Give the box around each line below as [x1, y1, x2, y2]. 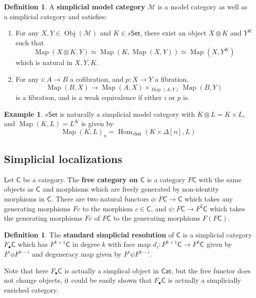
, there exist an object [140, 28, 207, 38]
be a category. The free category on [23, 174, 138, 184]
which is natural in [15, 57, 73, 67]
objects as [4, 184, 34, 194]
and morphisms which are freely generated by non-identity [42, 184, 219, 194]
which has [18, 239, 48, 249]
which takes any [184, 194, 233, 204]
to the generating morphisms [113, 213, 200, 223]
